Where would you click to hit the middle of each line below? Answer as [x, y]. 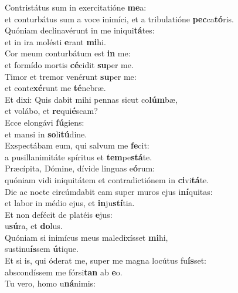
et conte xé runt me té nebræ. [55, 88]
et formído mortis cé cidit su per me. [69, 64]
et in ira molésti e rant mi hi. [55, 41]
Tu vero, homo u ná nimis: [50, 283]
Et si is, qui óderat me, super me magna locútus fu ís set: [106, 260]
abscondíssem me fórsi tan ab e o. [64, 272]
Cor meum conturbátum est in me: [68, 53]
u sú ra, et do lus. [34, 226]
